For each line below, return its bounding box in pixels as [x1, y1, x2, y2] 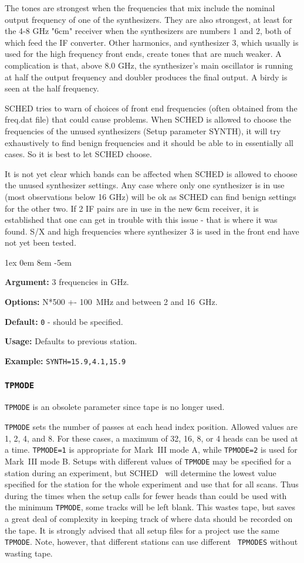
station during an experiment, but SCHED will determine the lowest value [5, 466, 276, 479]
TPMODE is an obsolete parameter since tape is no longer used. [5, 401, 225, 413]
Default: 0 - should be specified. [5, 315, 123, 327]
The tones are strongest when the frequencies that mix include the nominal [5, 2, 275, 13]
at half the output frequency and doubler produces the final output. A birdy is [5, 70, 288, 83]
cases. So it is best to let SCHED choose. [5, 148, 152, 160]
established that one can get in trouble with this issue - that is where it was [5, 213, 278, 226]
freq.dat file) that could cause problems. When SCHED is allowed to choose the [5, 113, 292, 126]
